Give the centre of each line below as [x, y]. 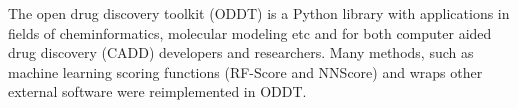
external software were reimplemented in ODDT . [157, 91]
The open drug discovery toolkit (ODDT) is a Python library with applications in [259, 13]
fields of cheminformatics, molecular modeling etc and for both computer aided [250, 32]
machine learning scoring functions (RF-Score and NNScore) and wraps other [245, 71]
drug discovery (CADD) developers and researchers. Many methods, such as [241, 52]
